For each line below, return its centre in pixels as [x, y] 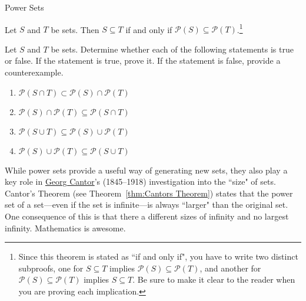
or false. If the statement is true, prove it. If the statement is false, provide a [143, 60]
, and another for [230, 268]
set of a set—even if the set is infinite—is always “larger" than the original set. [147, 205]
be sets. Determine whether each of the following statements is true [172, 49]
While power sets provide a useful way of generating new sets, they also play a [146, 170]
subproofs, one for [51, 268]
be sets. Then [75, 29]
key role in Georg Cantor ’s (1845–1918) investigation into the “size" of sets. [140, 181]
